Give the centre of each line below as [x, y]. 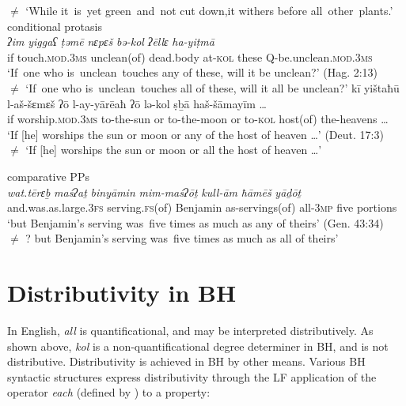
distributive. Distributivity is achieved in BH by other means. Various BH [186, 361]
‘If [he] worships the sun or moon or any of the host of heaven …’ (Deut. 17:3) [195, 134]
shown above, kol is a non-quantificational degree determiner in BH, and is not [198, 346]
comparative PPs [48, 176]
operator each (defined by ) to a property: [109, 392]
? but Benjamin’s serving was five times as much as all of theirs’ [182, 238]
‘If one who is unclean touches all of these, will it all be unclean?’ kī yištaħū [212, 87]
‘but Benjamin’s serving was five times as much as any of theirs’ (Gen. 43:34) [195, 222]
